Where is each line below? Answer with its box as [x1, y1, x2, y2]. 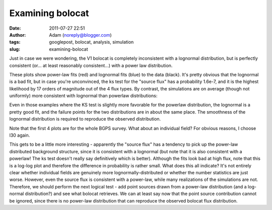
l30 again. [9, 132, 30, 138]
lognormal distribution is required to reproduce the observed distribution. [9, 116, 161, 122]
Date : [9, 25, 21, 31]
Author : [9, 32, 26, 38]
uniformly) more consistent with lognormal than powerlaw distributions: [9, 93, 158, 99]
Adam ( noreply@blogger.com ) [49, 32, 112, 38]
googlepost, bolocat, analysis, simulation [49, 39, 134, 45]
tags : [9, 39, 21, 45]
